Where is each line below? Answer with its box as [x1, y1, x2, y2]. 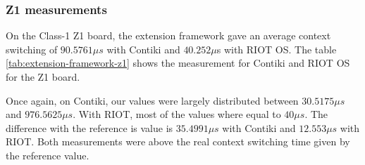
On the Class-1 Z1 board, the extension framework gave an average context [6, 28, 331, 43]
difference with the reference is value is [6, 120, 173, 135]
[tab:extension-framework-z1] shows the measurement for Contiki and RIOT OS [6, 55, 350, 70]
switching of [6, 41, 58, 56]
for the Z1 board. [6, 70, 80, 84]
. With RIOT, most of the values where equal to [73, 107, 281, 121]
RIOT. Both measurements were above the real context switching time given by [6, 134, 350, 149]
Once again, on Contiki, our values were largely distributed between [6, 93, 299, 107]
